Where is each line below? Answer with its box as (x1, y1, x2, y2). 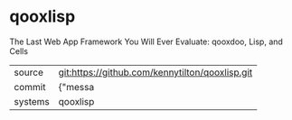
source (14, 66, 43, 78)
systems (14, 95, 50, 107)
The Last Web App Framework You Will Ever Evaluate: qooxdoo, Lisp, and (9, 36, 283, 47)
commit (14, 80, 46, 93)
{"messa (58, 80, 95, 93)
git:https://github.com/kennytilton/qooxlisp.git (58, 66, 253, 78)
